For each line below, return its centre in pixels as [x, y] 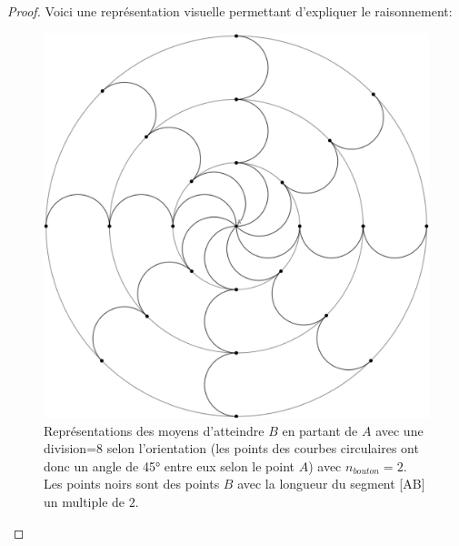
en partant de [320, 430]
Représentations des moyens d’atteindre [154, 430]
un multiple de [85, 501]
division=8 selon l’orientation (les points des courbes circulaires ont [231, 448]
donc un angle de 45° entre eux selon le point [170, 465]
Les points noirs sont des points [132, 484]
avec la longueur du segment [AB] [331, 484]
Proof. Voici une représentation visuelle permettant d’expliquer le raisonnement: [230, 11]
